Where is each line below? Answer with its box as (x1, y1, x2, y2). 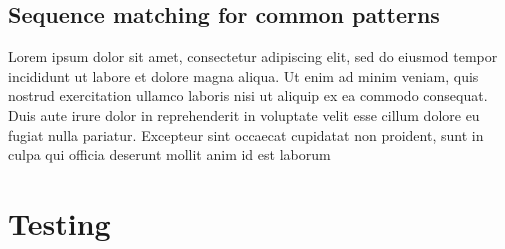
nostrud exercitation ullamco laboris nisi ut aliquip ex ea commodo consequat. (8, 85, 488, 106)
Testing (8, 202, 111, 243)
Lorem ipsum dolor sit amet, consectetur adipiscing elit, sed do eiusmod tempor (8, 46, 498, 67)
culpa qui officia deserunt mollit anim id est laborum (8, 144, 331, 165)
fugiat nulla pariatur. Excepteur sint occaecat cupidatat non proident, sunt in (8, 124, 484, 145)
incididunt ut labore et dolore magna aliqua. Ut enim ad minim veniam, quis (8, 65, 479, 86)
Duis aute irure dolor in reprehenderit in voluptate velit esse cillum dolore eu (8, 104, 480, 125)
